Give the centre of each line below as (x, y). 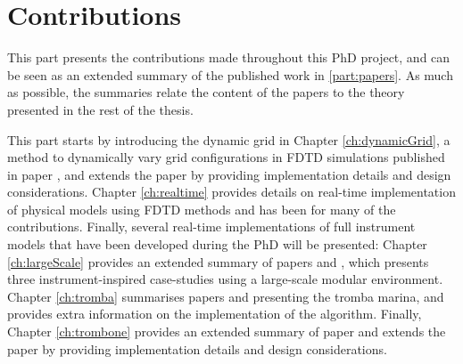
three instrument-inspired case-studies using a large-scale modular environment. (225, 279)
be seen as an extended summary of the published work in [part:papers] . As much (230, 74)
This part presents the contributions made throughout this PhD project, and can (229, 57)
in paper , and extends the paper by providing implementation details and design (229, 174)
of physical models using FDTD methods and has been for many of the (202, 209)
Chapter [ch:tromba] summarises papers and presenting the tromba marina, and (226, 296)
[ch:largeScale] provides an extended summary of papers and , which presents (218, 261)
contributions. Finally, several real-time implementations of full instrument (211, 226)
